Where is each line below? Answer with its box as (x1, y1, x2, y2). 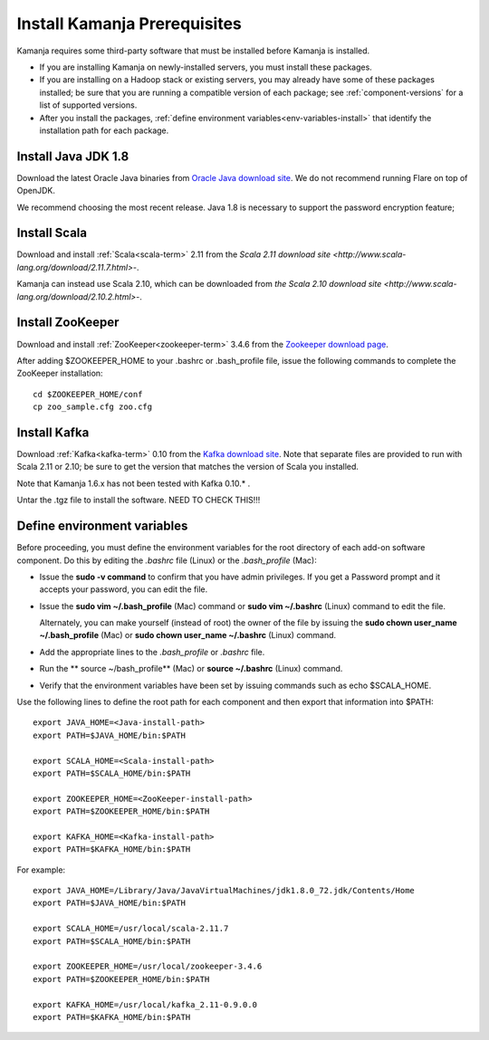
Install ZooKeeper (16, 315, 120, 330)
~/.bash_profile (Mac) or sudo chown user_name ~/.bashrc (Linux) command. (39, 630, 337, 641)
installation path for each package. (39, 125, 169, 136)
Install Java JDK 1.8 (16, 148, 129, 164)
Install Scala (16, 225, 88, 241)
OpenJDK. (16, 186, 56, 196)
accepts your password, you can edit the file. (39, 584, 208, 595)
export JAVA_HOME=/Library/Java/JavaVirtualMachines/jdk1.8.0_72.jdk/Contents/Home (33, 885, 416, 896)
